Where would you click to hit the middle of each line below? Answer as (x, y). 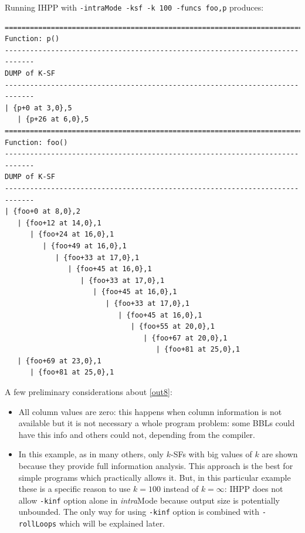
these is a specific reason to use (74, 489)
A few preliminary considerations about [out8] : (89, 392)
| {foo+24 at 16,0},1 (72, 235)
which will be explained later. (112, 523)
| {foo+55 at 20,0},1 (172, 327)
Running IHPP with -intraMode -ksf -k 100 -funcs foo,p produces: (134, 7)
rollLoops (38, 524)
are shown (280, 454)
